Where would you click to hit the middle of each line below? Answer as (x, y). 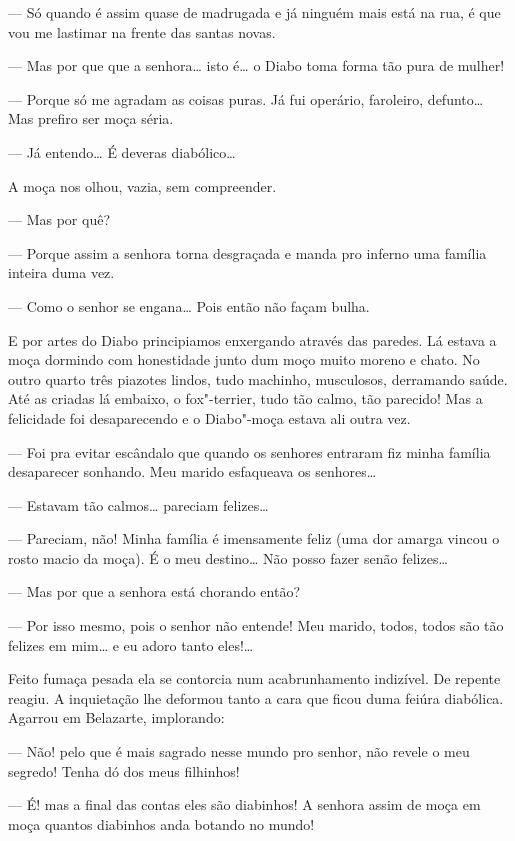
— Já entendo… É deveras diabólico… (122, 151)
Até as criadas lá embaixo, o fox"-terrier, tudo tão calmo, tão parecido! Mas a (245, 398)
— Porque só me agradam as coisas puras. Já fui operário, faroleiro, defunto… (246, 98)
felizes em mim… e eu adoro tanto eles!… (131, 644)
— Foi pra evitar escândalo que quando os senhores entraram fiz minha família (249, 451)
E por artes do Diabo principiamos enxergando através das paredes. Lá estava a (252, 339)
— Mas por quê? (59, 219)
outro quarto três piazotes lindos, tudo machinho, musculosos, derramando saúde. (258, 378)
